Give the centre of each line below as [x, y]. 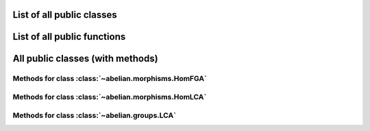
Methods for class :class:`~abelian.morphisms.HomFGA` [110, 79]
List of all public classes [65, 15]
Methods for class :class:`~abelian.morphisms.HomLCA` [110, 97]
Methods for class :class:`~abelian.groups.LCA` [94, 115]
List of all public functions [69, 37]
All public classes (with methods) [85, 59]
